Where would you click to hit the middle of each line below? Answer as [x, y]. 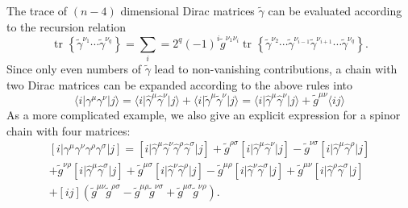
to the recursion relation [66, 26]
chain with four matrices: [69, 130]
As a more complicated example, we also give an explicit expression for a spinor [204, 114]
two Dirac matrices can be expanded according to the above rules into [180, 84]
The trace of [37, 10]
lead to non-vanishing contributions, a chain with [276, 69]
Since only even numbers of [74, 69]
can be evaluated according [335, 10]
